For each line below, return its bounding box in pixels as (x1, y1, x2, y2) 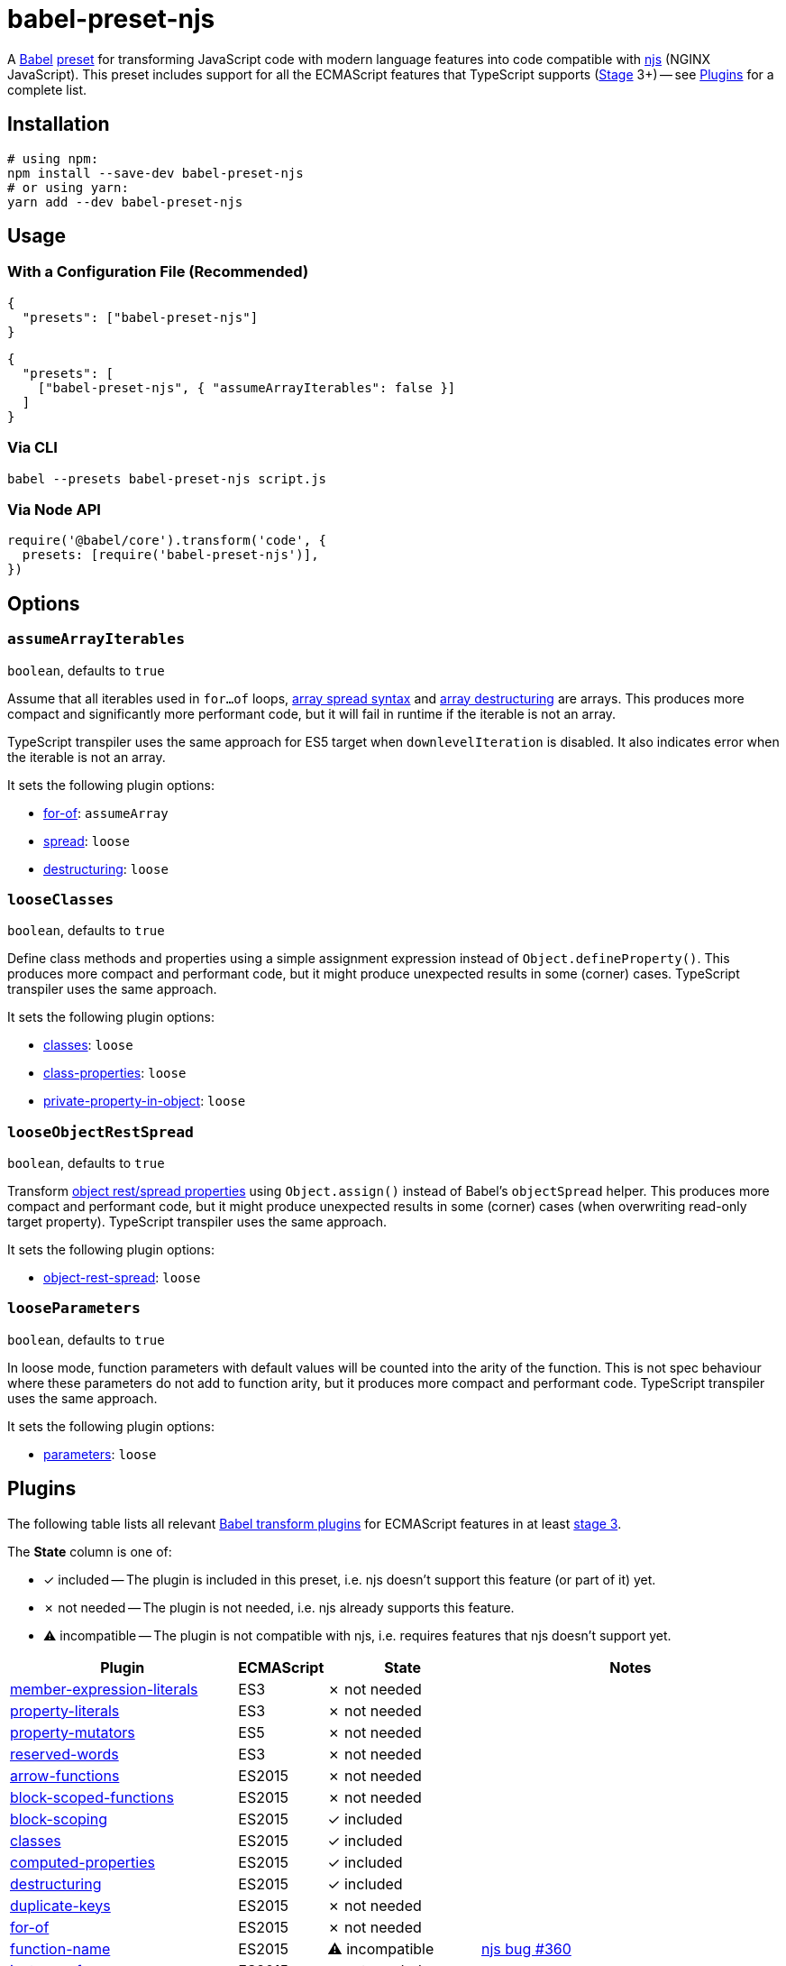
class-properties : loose (43, 1065, 187, 1081)
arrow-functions (10, 1766, 120, 1785)
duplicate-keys (10, 1896, 111, 1915)
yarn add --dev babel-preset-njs (7, 194, 243, 209)
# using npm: (7, 151, 99, 166)
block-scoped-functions (10, 1787, 174, 1806)
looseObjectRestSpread (7, 1123, 194, 1141)
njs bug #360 (480, 1939, 571, 1958)
